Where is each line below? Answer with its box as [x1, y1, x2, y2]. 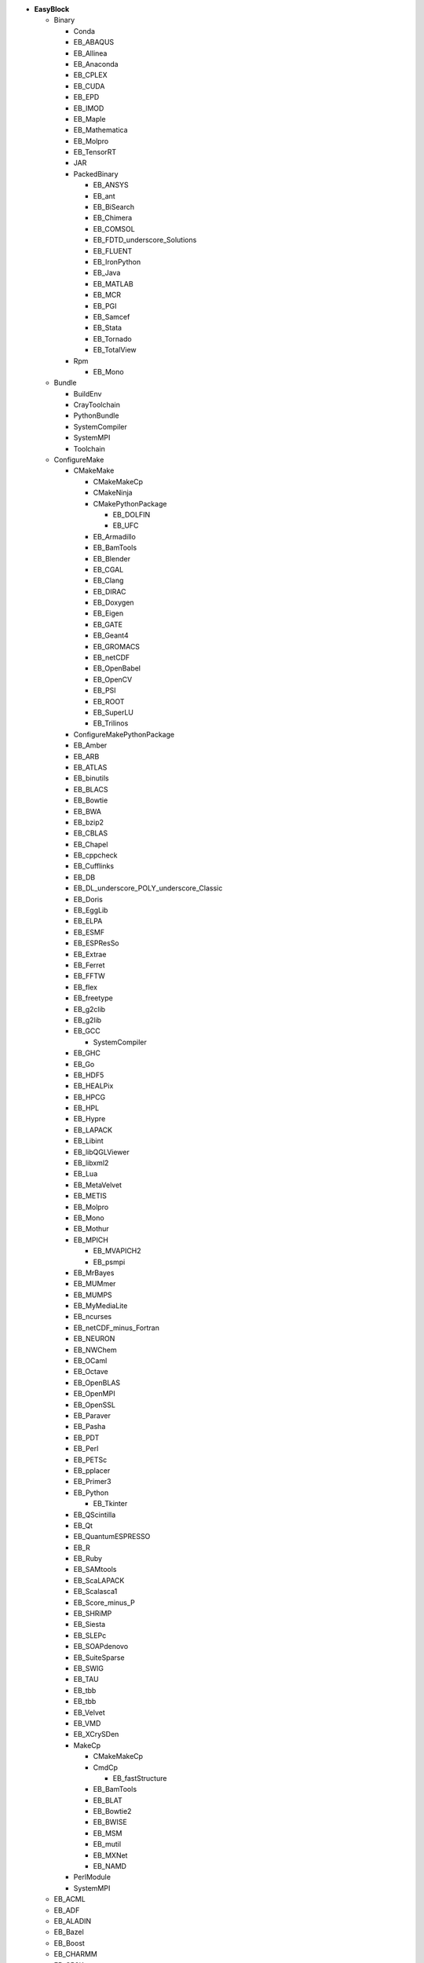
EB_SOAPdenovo [73, 1642, 129, 1651]
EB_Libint [73, 1136, 104, 1146]
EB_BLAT [93, 1795, 123, 1805]
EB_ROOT [93, 696, 125, 706]
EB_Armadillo [93, 532, 137, 541]
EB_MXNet [93, 1850, 128, 1860]
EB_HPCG [73, 1092, 106, 1102]
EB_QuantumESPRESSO [73, 1532, 151, 1541]
